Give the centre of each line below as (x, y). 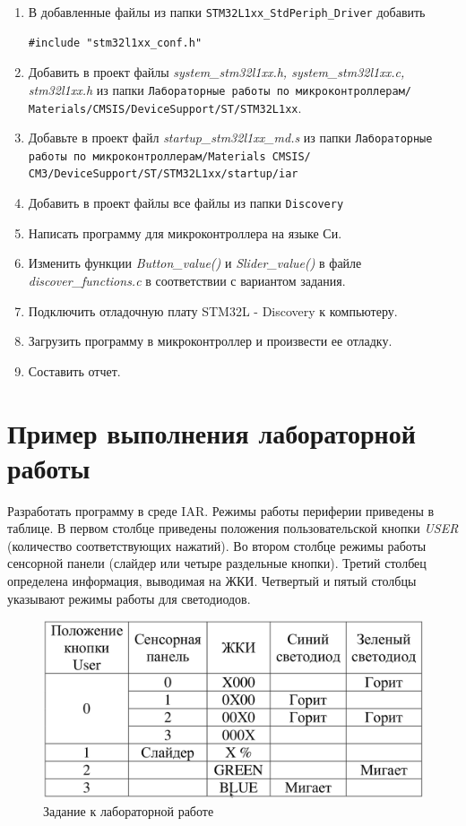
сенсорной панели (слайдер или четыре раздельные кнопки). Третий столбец (217, 563)
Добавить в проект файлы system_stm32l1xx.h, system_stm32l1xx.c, (216, 72)
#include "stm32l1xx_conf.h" (115, 43)
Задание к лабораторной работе (129, 811)
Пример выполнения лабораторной (211, 432)
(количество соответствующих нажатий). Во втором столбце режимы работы (217, 545)
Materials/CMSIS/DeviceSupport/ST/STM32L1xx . (165, 107)
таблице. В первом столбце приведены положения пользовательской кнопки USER (233, 528)
